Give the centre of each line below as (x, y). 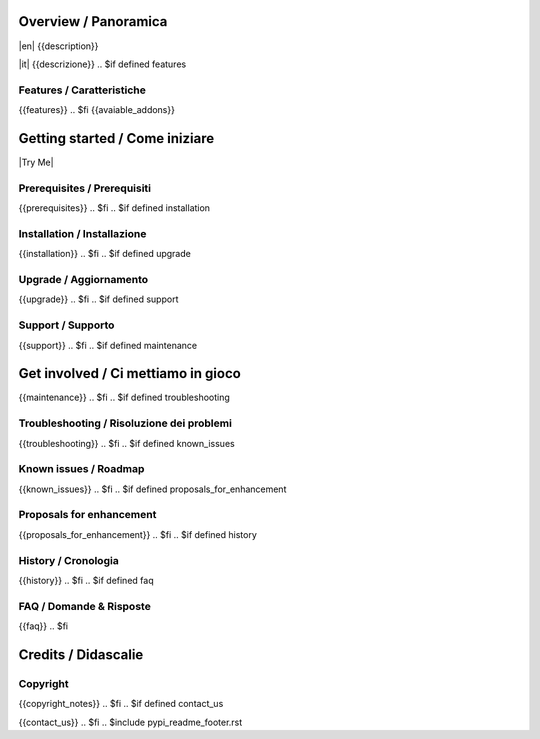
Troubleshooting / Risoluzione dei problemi (125, 423)
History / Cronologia (68, 560)
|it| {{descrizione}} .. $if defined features (102, 64)
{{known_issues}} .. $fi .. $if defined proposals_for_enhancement (152, 489)
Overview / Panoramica (93, 21)
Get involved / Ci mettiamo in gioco (130, 373)
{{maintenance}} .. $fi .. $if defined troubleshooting (124, 397)
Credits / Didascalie (81, 654)
